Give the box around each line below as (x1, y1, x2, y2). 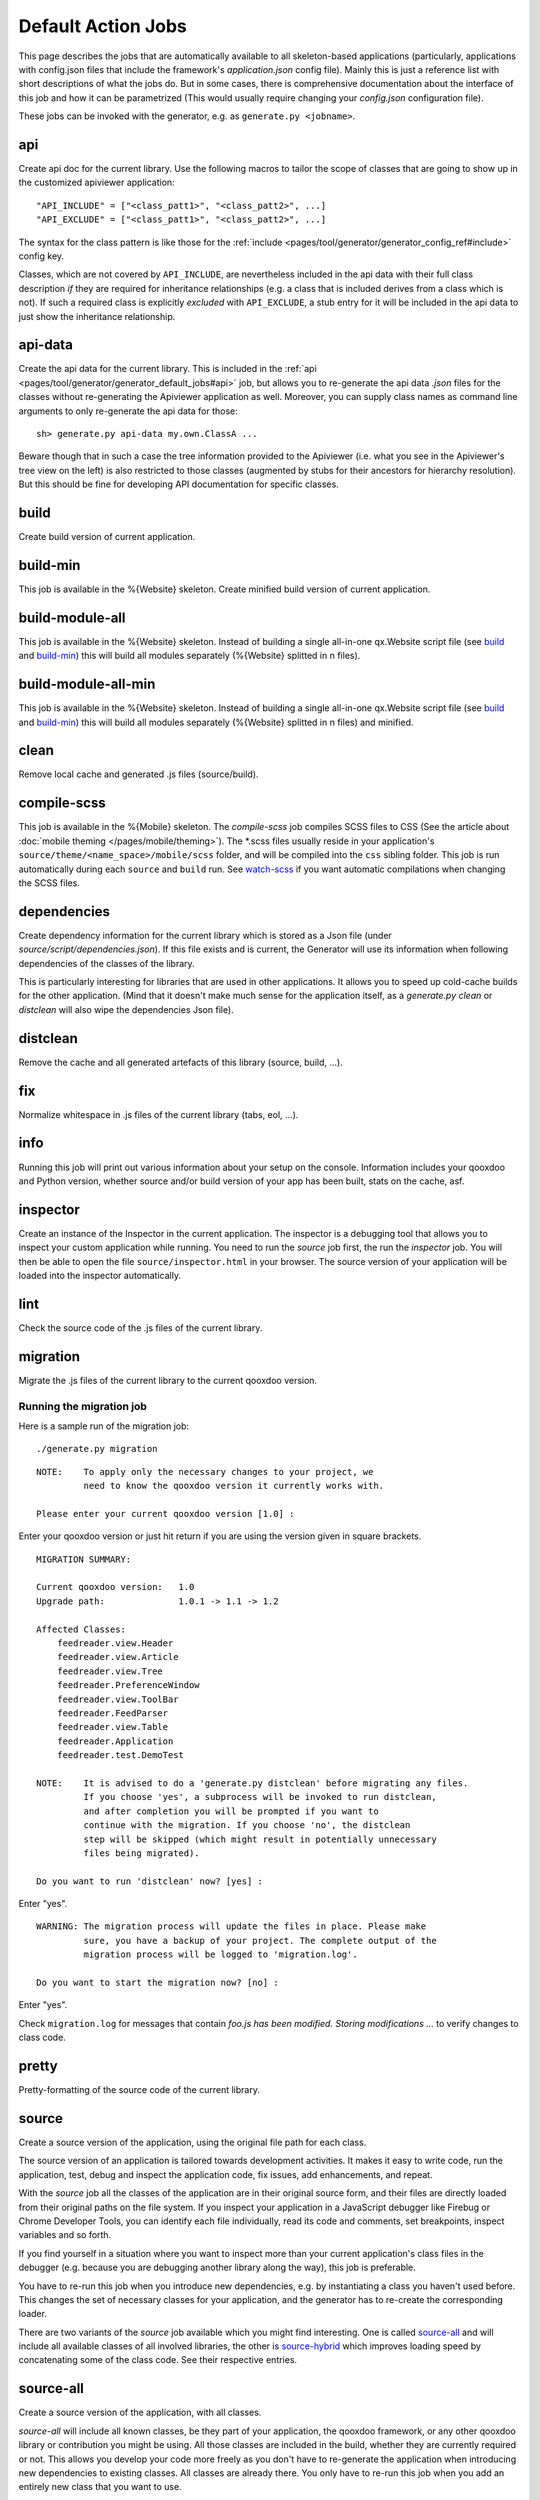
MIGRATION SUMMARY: (36, 1553, 132, 1565)
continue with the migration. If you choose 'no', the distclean (83, 1820, 411, 1831)
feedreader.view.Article (56, 1651, 179, 1663)
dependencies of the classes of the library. (18, 957, 195, 969)
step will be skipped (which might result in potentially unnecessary (83, 1833, 437, 1845)
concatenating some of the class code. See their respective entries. (18, 2354, 298, 2366)
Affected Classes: (36, 1623, 127, 1635)
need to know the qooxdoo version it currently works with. (83, 1480, 385, 1492)
